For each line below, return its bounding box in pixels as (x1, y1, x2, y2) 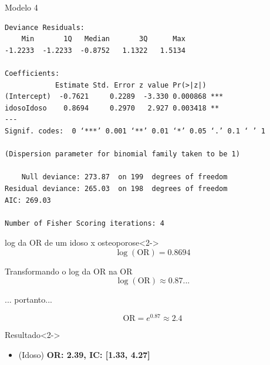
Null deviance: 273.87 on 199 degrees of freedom (21, 173, 228, 182)
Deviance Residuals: (5, 23, 85, 32)
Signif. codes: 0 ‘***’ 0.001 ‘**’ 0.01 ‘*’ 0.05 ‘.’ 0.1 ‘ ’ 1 (5, 126, 265, 135)
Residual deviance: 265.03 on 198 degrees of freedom (5, 184, 228, 193)
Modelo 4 (5, 1, 38, 13)
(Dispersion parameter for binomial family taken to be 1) (5, 150, 240, 159)
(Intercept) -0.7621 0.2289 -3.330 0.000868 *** (5, 92, 224, 101)
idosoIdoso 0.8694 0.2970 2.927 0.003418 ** (5, 103, 220, 112)
